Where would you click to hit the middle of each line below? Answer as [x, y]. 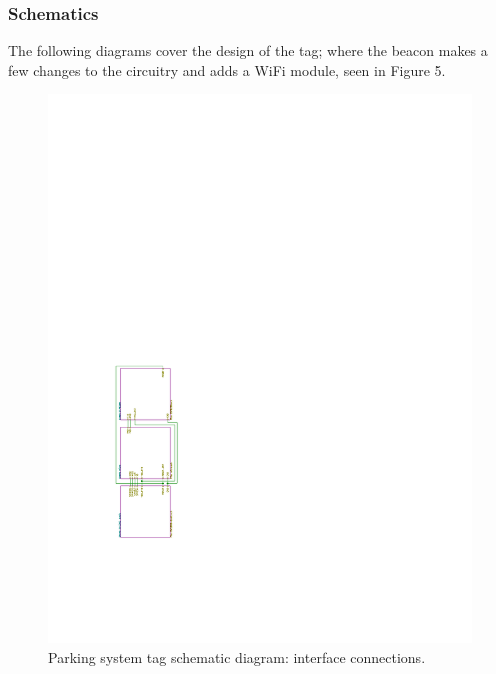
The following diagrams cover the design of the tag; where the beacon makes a [248, 50]
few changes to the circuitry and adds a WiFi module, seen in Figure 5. [227, 69]
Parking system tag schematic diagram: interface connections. [237, 656]
